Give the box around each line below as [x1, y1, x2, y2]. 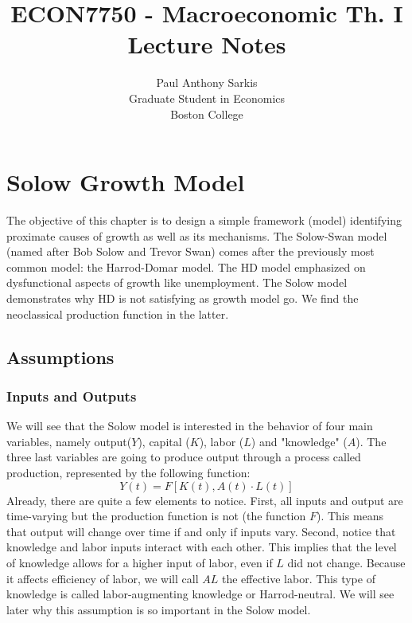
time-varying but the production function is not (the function [6, 507, 306, 524]
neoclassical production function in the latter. [6, 305, 229, 322]
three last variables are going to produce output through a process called [6, 449, 361, 465]
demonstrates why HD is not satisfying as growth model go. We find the [6, 290, 359, 306]
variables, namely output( [6, 433, 132, 449]
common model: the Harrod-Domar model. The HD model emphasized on [6, 258, 366, 275]
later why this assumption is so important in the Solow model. [6, 601, 311, 617]
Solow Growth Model [6, 166, 245, 198]
